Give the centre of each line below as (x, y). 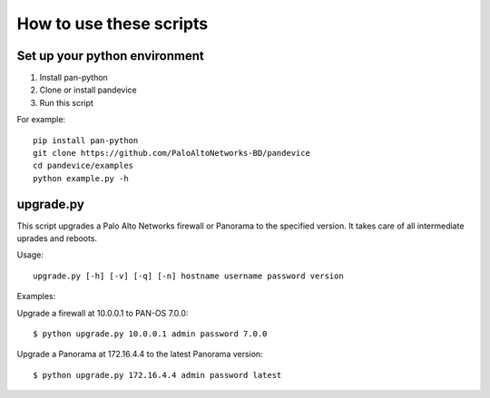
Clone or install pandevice (88, 90)
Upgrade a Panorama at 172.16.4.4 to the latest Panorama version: (140, 354)
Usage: (30, 255)
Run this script (67, 102)
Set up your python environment (110, 56)
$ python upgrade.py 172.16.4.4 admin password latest (157, 375)
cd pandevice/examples (83, 166)
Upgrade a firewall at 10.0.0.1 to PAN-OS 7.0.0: (103, 313)
